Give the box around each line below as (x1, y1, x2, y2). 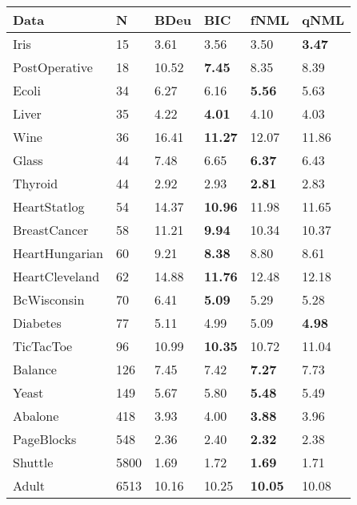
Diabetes (13, 313, 62, 332)
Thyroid (13, 174, 58, 192)
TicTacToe (13, 337, 73, 355)
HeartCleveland (13, 267, 100, 285)
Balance (13, 360, 57, 378)
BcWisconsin (13, 290, 85, 309)
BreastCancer (13, 220, 89, 239)
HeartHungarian (13, 244, 104, 262)
